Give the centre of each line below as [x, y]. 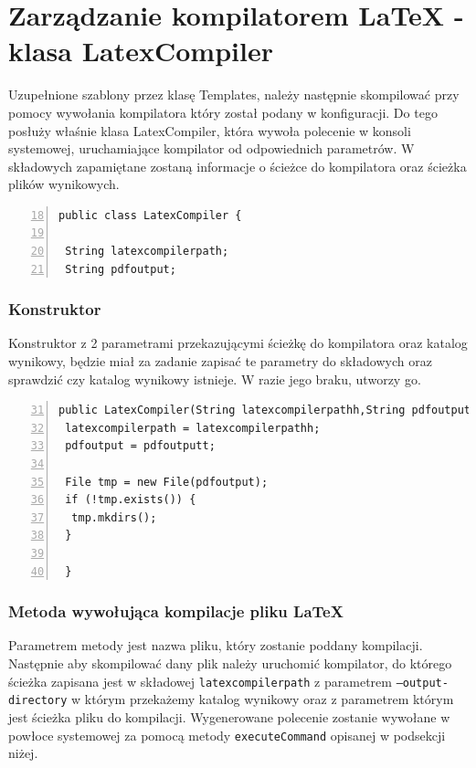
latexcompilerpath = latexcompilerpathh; [193, 428]
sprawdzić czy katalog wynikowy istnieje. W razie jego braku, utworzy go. [215, 379]
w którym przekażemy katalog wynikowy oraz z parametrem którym [263, 699]
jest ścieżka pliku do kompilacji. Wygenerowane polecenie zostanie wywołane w [229, 716]
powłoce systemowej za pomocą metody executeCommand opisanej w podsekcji [227, 735]
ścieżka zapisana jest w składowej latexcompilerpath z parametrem [200, 681]
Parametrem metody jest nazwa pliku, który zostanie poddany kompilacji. [216, 645]
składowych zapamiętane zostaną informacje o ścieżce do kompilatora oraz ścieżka [238, 166]
